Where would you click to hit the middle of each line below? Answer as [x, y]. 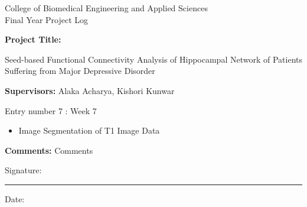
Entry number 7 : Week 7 [51, 110]
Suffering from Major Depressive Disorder [80, 71]
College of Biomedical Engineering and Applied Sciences [106, 8]
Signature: [23, 170]
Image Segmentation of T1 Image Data [89, 130]
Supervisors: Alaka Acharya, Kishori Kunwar [90, 90]
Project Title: [33, 39]
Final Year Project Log [47, 19]
